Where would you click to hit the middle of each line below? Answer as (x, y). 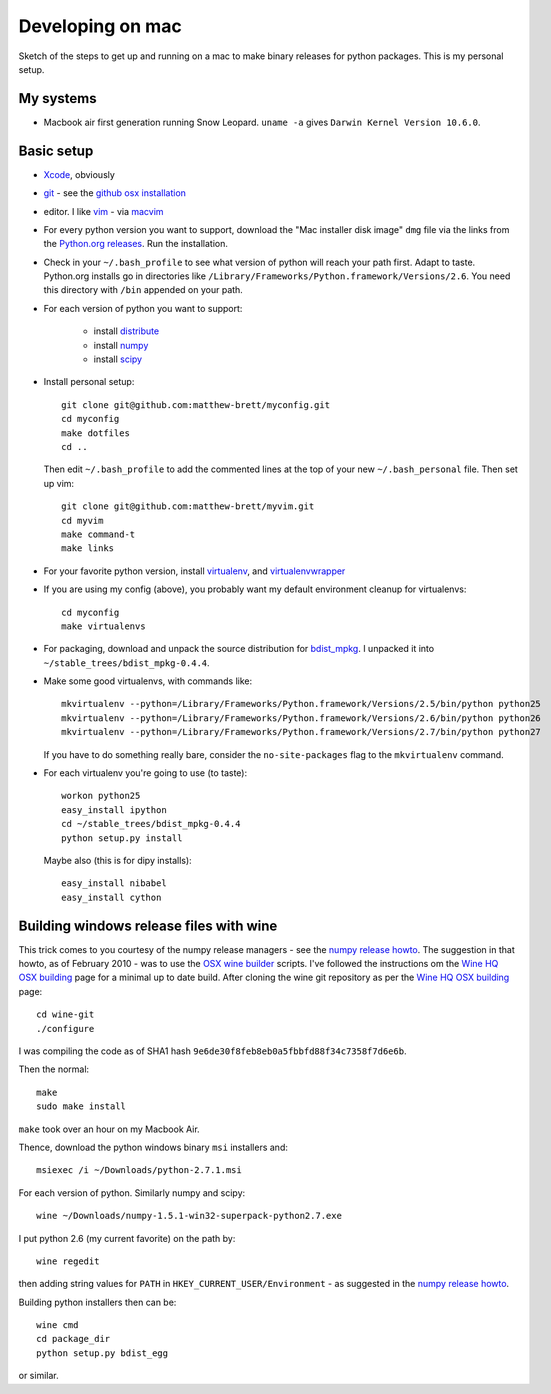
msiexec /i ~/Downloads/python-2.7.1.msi (139, 1170)
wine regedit (68, 1261)
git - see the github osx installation (115, 193)
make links (88, 548)
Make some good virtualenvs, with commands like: (148, 681)
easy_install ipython (114, 809)
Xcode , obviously (79, 174)
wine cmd (57, 1325)
